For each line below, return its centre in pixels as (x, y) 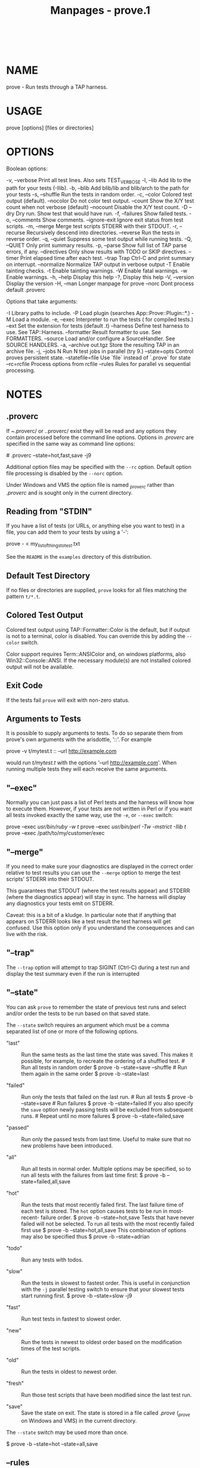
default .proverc (26, 290)
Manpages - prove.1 (100, 10)
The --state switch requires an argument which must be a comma (88, 1025)
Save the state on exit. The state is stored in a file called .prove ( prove (106, 1413)
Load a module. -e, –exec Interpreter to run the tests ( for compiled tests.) (103, 319)
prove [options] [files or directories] (50, 128)
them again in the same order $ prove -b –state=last (85, 1073)
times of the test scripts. (51, 1348)
